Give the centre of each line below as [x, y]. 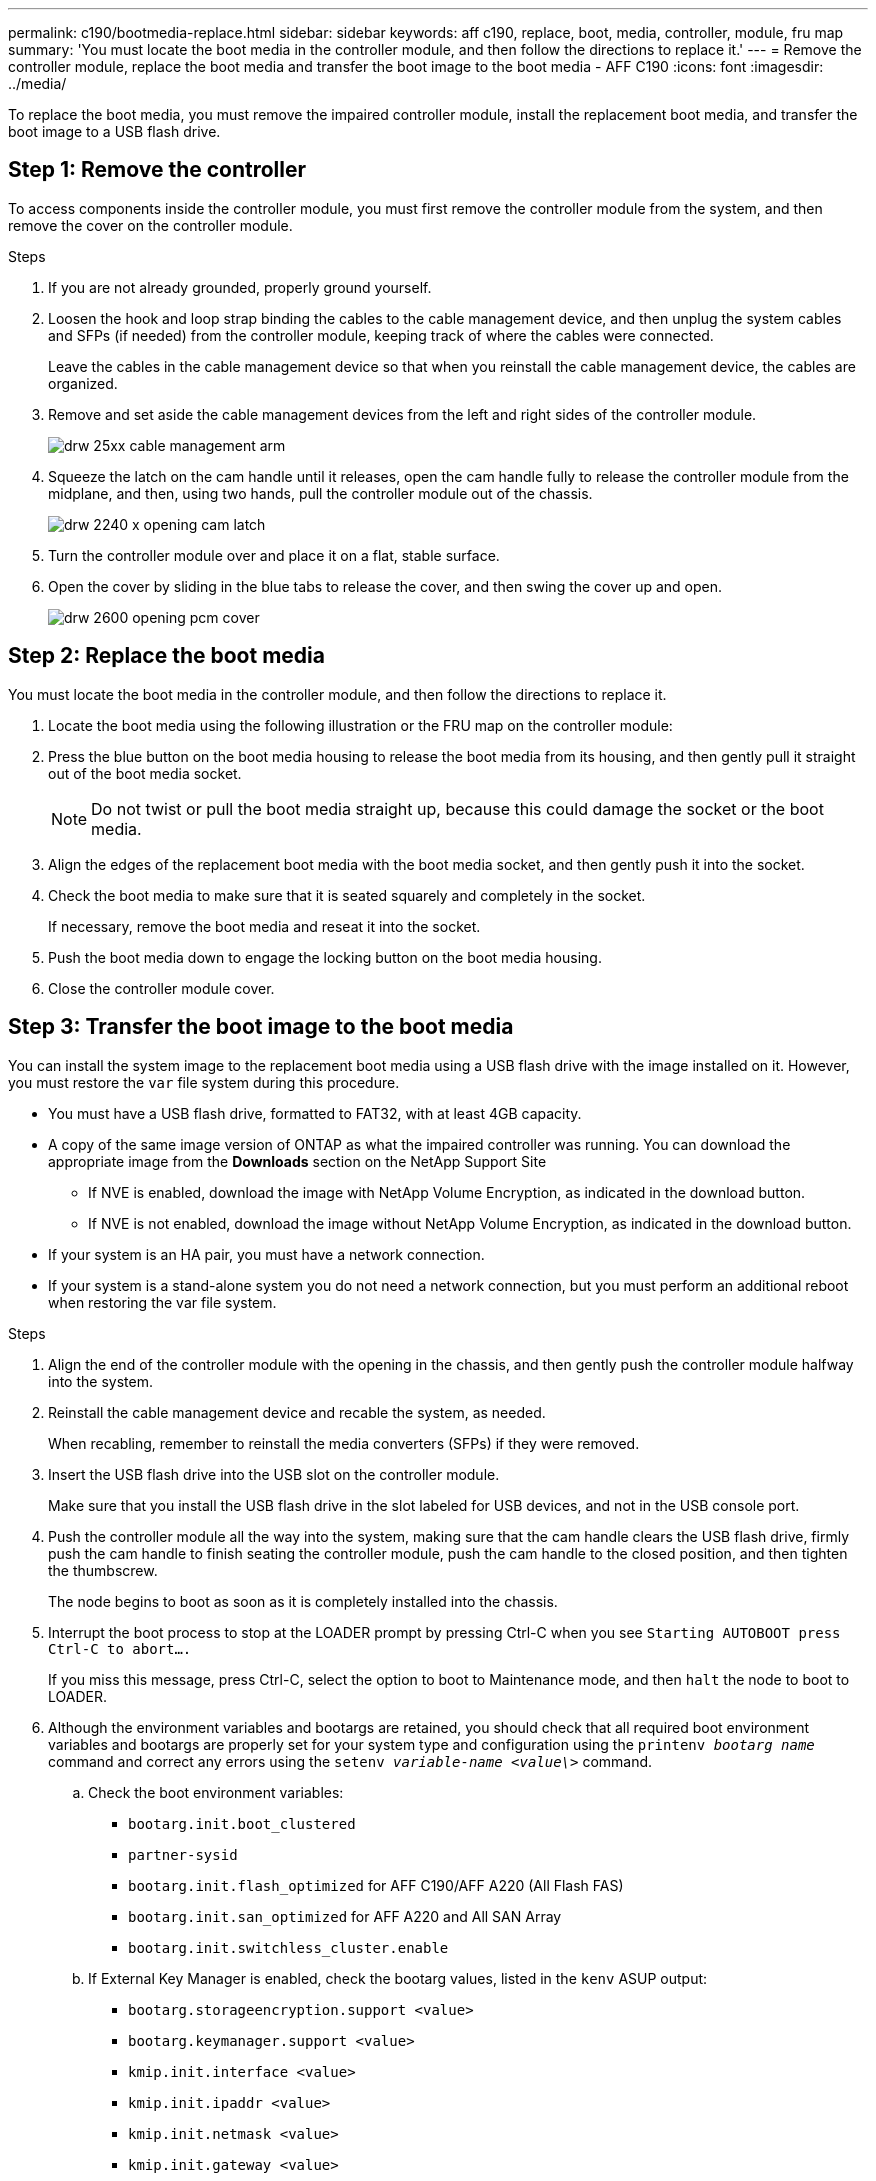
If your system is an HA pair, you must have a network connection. [266, 1254]
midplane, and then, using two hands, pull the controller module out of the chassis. [320, 493]
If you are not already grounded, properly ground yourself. [240, 287]
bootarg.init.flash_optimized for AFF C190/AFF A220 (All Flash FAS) [376, 1885]
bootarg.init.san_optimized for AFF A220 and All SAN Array [345, 1916]
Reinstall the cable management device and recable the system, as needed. [297, 1412]
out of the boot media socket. [145, 773]
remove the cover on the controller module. [150, 225]
